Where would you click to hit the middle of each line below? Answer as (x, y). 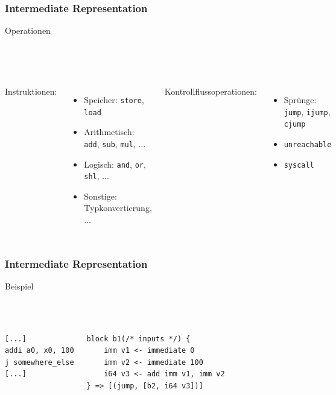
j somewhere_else (40, 362)
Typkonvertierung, (118, 208)
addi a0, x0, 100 (40, 351)
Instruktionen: (31, 91)
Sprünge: (300, 100)
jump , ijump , (307, 111)
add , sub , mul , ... (115, 143)
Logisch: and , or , (115, 164)
